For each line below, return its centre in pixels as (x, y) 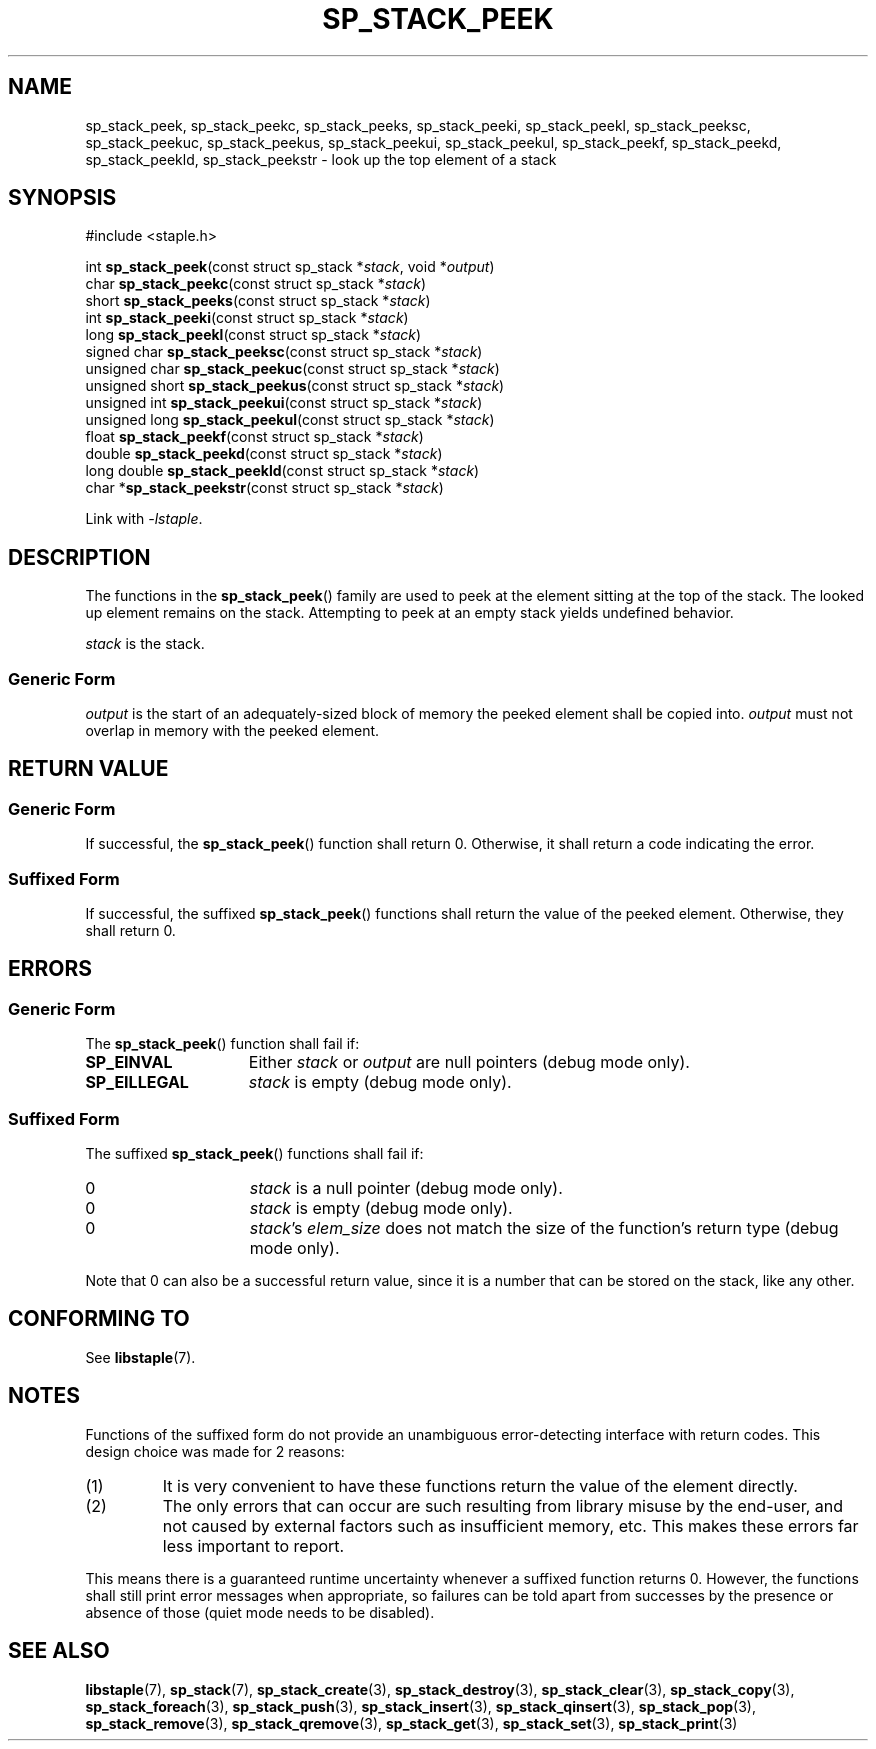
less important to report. (253, 1545)
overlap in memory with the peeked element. (232, 731)
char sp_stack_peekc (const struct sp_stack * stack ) (255, 284)
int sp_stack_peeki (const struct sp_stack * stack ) (247, 318)
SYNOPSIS (62, 198)
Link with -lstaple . (144, 519)
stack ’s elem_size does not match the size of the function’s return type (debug (544, 1227)
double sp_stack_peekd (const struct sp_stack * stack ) (264, 454)
